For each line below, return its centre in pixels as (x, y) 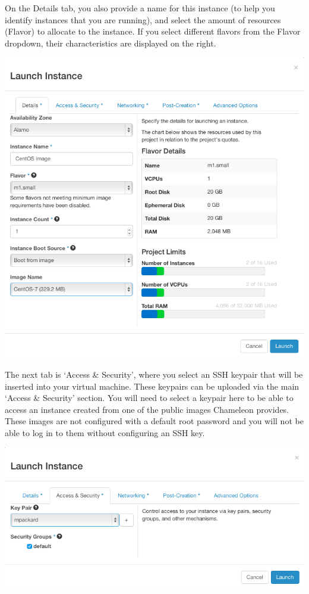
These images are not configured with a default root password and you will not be (154, 421)
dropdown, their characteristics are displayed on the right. (111, 43)
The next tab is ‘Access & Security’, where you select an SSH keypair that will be (154, 374)
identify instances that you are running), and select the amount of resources (143, 19)
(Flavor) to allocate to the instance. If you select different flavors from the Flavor (153, 31)
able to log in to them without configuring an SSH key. (105, 432)
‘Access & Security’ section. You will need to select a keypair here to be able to (149, 398)
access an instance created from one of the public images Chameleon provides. (147, 409)
